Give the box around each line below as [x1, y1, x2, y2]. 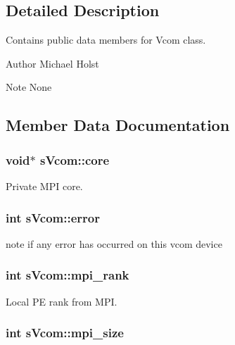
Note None [6, 80, 52, 94]
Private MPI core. [6, 178, 83, 193]
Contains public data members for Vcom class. [6, 32, 206, 47]
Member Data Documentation [6, 114, 230, 136]
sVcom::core [39, 151, 110, 168]
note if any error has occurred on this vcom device [6, 236, 222, 251]
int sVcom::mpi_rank [6, 266, 129, 284]
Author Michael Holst [6, 56, 99, 70]
